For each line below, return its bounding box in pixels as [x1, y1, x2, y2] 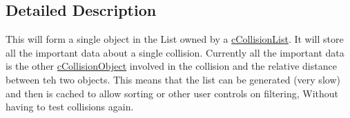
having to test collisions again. [6, 99, 134, 114]
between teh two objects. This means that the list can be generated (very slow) [6, 72, 340, 86]
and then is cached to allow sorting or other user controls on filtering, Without [6, 86, 339, 100]
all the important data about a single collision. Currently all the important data [6, 45, 344, 59]
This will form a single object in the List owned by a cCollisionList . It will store [6, 32, 344, 46]
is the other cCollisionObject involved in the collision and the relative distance [6, 59, 337, 73]
